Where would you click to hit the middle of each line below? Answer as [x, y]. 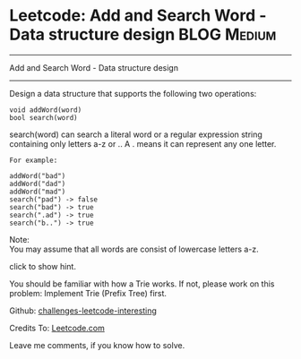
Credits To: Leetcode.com [57, 328]
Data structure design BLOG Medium [143, 34]
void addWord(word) [46, 110]
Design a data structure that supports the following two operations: [133, 93]
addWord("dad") [38, 184]
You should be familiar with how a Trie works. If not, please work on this [142, 284]
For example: [34, 160]
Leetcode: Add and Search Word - [138, 16]
